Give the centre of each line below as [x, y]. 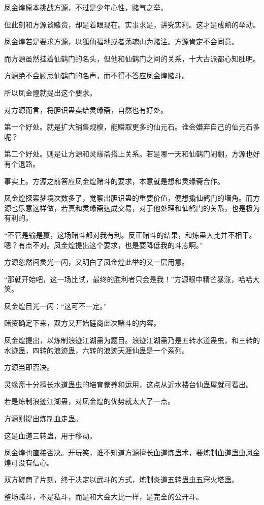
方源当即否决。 [29, 367]
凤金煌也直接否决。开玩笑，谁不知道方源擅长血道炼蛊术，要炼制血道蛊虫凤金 [132, 452]
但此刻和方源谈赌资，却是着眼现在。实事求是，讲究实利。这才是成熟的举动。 [132, 24]
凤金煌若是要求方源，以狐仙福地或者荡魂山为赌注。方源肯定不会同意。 [121, 41]
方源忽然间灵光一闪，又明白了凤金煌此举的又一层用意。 [96, 262]
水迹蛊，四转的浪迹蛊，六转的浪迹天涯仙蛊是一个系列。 [96, 350]
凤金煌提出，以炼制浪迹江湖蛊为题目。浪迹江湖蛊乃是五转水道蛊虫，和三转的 [132, 340]
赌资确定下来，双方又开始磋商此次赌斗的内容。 [82, 323]
